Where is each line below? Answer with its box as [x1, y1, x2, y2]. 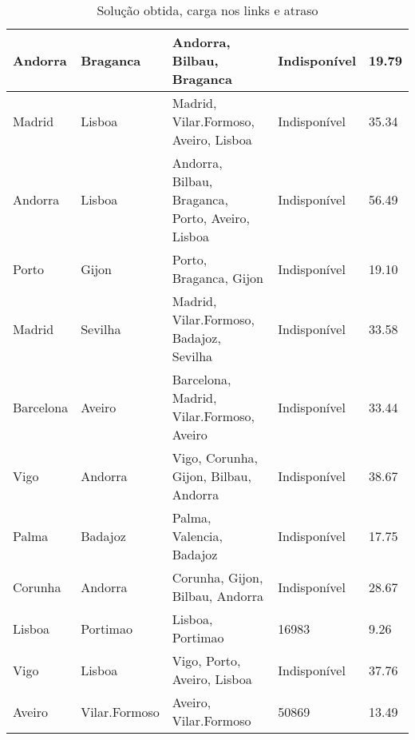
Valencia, [172, 527, 223, 545]
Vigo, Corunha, [172, 448, 258, 467]
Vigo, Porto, [172, 651, 241, 670]
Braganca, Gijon [172, 269, 263, 287]
